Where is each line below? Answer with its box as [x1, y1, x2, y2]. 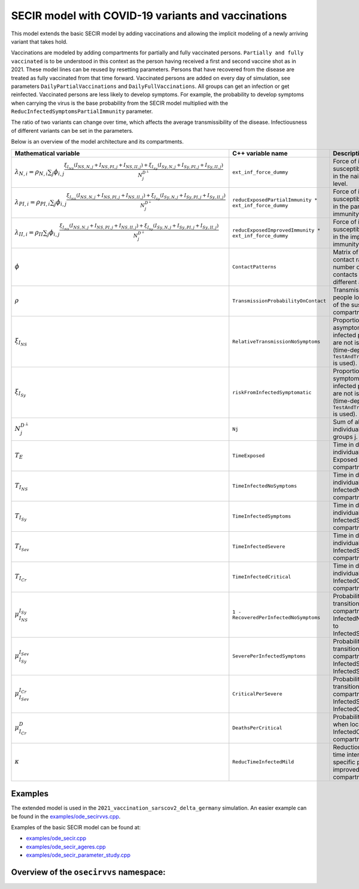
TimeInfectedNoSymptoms [232, 483, 297, 489]
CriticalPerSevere [232, 691, 282, 697]
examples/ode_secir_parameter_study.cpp [26, 851, 131, 858]
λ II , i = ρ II [14, 229, 44, 238]
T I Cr [14, 572, 27, 583]
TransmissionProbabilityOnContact [232, 298, 326, 305]
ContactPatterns [232, 264, 276, 270]
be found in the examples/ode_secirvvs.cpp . [11, 812, 121, 820]
